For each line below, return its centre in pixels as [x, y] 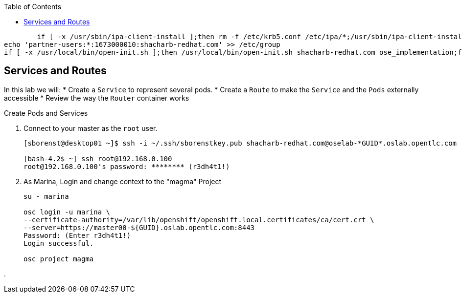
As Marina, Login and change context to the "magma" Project [123, 181]
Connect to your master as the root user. [91, 128]
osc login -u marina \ [67, 212]
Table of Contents [33, 7]
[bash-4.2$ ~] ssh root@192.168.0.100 [98, 159]
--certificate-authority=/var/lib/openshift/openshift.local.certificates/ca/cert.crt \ [199, 220]
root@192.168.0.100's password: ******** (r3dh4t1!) [127, 166]
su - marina [46, 196]
